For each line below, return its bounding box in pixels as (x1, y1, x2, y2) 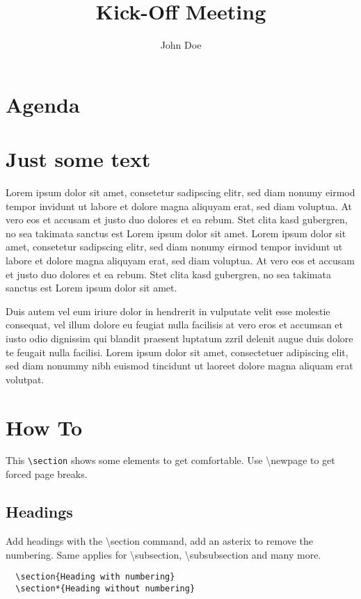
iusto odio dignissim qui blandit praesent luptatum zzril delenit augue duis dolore (6, 330, 353, 345)
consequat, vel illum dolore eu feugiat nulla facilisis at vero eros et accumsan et (6, 317, 344, 332)
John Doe (160, 38, 202, 52)
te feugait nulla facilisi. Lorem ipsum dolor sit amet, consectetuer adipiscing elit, (6, 344, 348, 359)
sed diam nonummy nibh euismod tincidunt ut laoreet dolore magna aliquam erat (6, 358, 353, 373)
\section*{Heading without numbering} (15, 583, 195, 593)
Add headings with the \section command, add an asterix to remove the (6, 533, 314, 548)
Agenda (6, 90, 80, 118)
